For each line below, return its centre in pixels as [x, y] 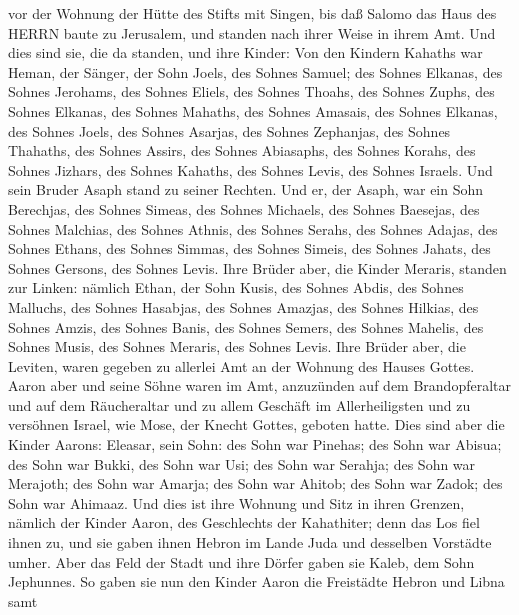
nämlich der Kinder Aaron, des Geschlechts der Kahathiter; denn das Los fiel [244, 522]
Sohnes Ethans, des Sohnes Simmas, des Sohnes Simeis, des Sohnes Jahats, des [249, 248]
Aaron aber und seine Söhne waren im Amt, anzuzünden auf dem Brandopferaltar [259, 385]
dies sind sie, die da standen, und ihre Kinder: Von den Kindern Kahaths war [245, 52]
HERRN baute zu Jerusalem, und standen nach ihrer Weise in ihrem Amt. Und [252, 32]
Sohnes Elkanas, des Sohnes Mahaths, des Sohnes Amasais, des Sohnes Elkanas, [253, 110]
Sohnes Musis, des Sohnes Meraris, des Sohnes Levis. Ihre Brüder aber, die [237, 346]
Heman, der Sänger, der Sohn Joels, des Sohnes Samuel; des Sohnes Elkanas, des [255, 71]
